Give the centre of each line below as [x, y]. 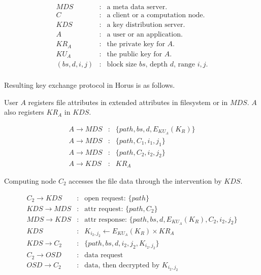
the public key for [134, 54]
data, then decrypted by [122, 265]
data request [104, 255]
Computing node [30, 180]
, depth [157, 65]
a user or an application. [145, 35]
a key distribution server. [146, 25]
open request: [105, 198]
